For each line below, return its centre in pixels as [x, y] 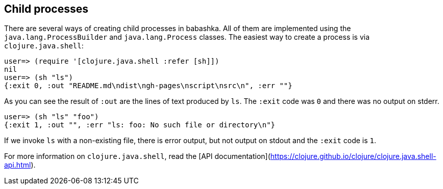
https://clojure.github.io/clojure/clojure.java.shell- [353, 156]
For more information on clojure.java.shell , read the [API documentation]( [137, 156]
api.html [18, 165]
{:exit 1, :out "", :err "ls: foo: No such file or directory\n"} [140, 125]
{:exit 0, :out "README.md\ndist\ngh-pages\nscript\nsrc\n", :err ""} [148, 86]
